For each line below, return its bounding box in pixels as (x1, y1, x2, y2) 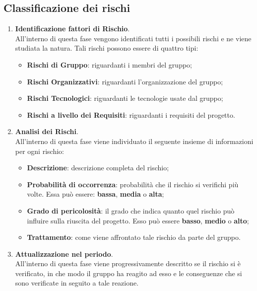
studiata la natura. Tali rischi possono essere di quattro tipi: (15, 43, 198, 53)
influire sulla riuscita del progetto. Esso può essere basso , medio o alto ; (27, 215, 249, 225)
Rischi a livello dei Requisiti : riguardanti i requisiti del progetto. (27, 109, 235, 120)
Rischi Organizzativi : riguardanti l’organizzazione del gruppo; (27, 76, 223, 86)
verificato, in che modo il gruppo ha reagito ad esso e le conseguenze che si (15, 268, 242, 278)
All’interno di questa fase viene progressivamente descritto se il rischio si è (15, 258, 241, 269)
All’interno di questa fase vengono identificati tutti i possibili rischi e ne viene (15, 33, 252, 43)
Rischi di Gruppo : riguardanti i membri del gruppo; (27, 59, 192, 70)
